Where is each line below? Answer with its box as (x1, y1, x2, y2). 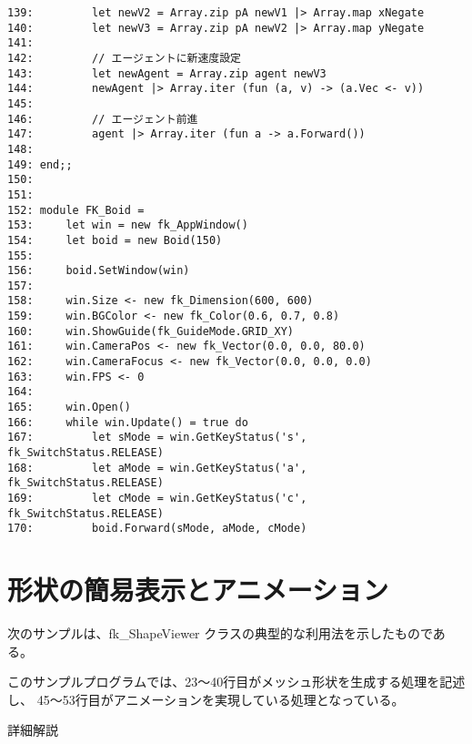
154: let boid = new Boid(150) (7, 233, 223, 247)
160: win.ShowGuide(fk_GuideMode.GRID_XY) (7, 324, 294, 338)
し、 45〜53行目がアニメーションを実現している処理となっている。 (7, 689, 405, 708)
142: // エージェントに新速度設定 (7, 51, 241, 65)
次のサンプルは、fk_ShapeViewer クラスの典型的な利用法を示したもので (7, 624, 433, 643)
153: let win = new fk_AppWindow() (7, 219, 248, 232)
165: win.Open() (7, 401, 132, 414)
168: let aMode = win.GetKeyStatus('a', (7, 461, 307, 474)
